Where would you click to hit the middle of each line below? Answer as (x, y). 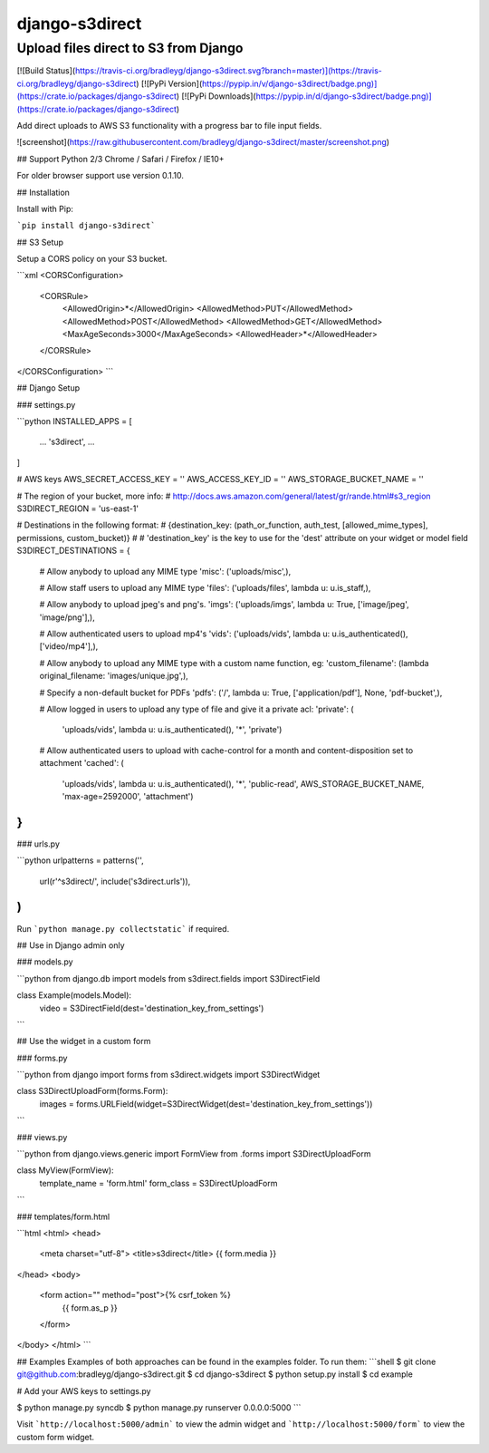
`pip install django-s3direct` (86, 226)
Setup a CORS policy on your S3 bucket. (92, 259)
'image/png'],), (67, 617)
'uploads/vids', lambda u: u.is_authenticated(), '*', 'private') (172, 730)
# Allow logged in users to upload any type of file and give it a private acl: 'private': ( (197, 709)
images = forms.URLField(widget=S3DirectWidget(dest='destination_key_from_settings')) (206, 1104)
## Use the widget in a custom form (84, 1041)
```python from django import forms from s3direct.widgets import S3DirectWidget (168, 1075)
